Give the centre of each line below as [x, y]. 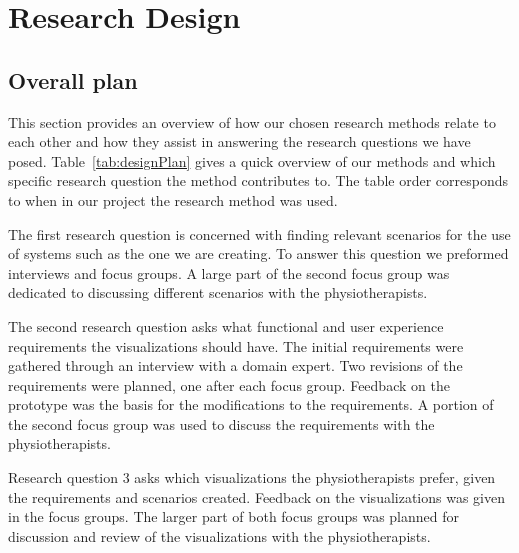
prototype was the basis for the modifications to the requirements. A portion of [251, 404]
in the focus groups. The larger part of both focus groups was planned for [233, 516]
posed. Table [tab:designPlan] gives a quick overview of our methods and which [252, 160]
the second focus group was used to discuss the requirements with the [221, 423]
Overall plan [73, 79]
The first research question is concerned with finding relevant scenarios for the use [259, 233]
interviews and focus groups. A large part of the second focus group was [229, 272]
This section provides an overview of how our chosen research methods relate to [252, 121]
